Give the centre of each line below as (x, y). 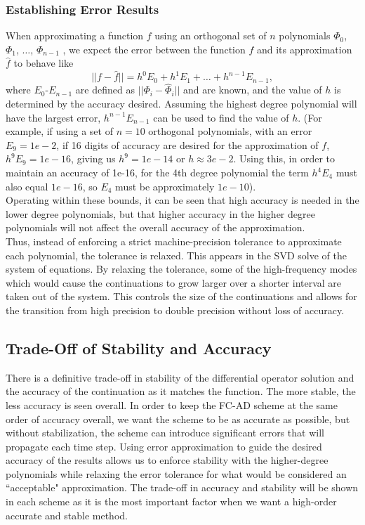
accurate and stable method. (67, 515)
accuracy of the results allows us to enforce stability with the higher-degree (167, 460)
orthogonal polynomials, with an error (230, 131)
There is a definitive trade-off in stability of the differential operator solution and (180, 377)
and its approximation (304, 49)
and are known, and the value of (252, 90)
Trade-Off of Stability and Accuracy (139, 348)
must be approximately (165, 186)
